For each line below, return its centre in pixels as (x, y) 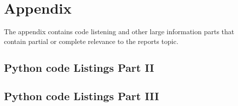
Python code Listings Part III (82, 96)
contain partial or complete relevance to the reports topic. (91, 41)
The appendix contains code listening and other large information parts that (119, 32)
